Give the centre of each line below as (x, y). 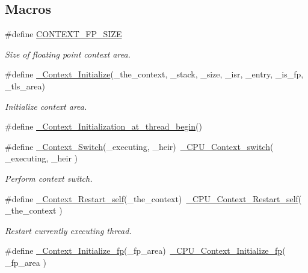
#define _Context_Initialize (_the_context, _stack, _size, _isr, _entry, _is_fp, (154, 74)
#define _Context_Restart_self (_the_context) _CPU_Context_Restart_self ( (153, 198)
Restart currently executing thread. (68, 230)
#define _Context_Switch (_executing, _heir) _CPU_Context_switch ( (139, 146)
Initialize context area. (46, 106)
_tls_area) (25, 85)
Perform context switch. (49, 178)
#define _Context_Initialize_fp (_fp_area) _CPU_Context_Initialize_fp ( (145, 250)
